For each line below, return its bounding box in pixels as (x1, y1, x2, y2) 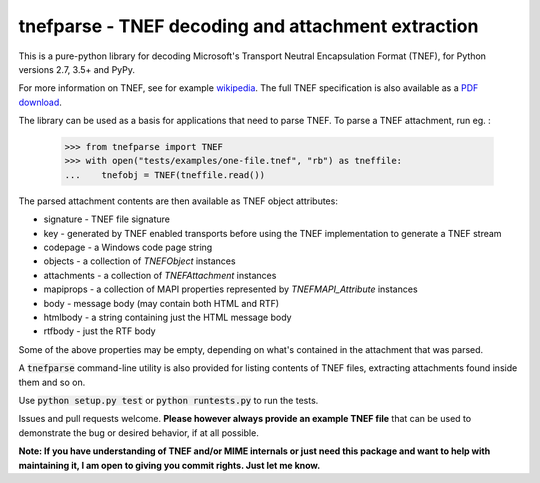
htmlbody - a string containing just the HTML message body (43, 311, 292, 323)
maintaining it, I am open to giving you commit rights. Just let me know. (18, 459, 321, 471)
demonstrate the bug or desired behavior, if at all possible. (18, 426, 259, 439)
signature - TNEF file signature (43, 213, 170, 225)
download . (18, 96, 62, 108)
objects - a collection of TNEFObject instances (43, 255, 236, 267)
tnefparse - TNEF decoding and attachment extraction (18, 15, 479, 37)
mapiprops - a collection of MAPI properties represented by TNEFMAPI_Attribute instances (43, 283, 419, 295)
